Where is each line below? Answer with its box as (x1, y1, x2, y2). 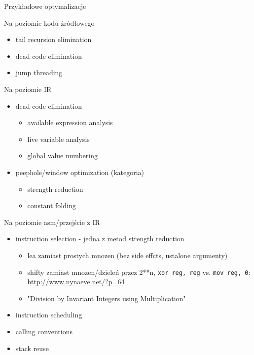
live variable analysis (27, 133, 90, 144)
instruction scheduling (15, 310, 82, 320)
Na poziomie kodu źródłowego (4, 17, 95, 28)
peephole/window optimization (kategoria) (15, 167, 145, 177)
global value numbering (27, 150, 98, 161)
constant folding (27, 200, 76, 211)
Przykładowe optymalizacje (4, 1, 86, 11)
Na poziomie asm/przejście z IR (4, 217, 100, 227)
